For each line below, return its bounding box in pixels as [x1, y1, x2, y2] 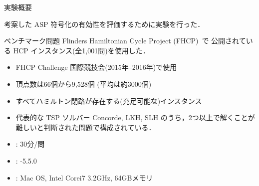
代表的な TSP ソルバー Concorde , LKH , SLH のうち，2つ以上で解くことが [15, 112, 255, 123]
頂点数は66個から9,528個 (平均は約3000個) [15, 78, 152, 89]
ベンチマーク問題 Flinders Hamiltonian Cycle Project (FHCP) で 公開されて [4, 35, 246, 46]
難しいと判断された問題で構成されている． [15, 122, 156, 132]
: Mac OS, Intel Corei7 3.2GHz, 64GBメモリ [15, 172, 153, 183]
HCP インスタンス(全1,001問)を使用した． [13, 45, 150, 55]
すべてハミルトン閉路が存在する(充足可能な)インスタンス [15, 95, 202, 106]
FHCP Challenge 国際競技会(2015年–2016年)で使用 [15, 62, 177, 72]
